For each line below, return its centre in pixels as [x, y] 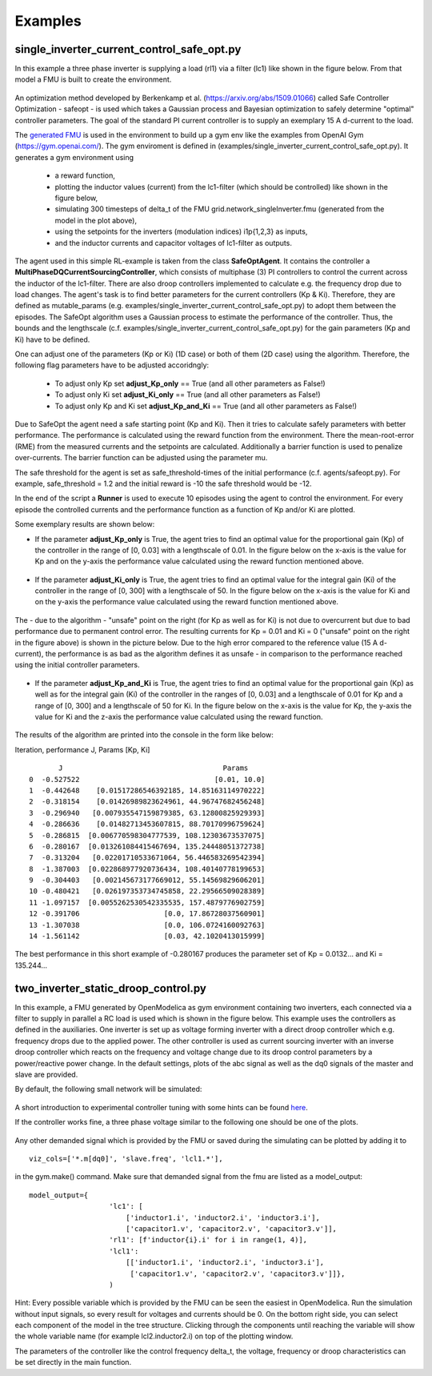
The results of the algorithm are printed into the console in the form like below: [144, 735]
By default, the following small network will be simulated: [108, 1089]
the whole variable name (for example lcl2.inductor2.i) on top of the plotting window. [154, 1336]
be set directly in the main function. [73, 1362]
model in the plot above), [96, 220]
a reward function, [85, 175]
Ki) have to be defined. [52, 339]
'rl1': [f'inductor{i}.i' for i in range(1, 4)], [208, 1240]
